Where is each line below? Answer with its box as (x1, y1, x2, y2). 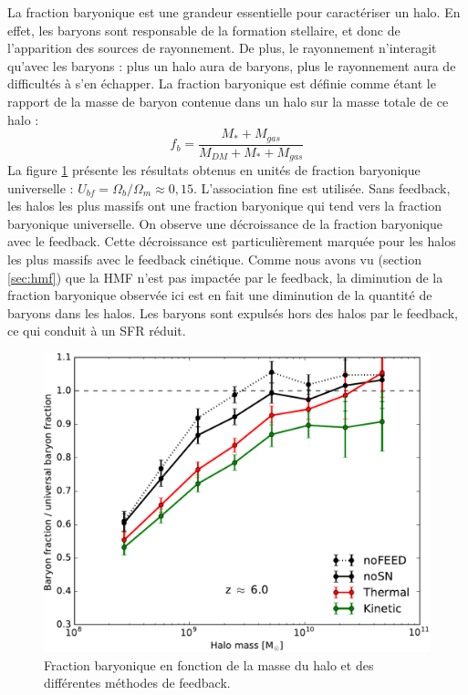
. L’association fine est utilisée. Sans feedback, (192, 178, 451, 197)
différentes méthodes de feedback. (44, 673, 231, 692)
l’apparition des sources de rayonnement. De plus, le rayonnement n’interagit (7, 38, 437, 57)
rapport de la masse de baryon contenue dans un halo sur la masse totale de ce (7, 91, 449, 110)
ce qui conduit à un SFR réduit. (7, 321, 186, 340)
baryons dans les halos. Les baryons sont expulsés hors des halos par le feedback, (7, 303, 458, 322)
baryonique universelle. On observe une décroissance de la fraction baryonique (7, 213, 442, 233)
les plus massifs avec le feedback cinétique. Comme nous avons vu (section (7, 250, 421, 269)
